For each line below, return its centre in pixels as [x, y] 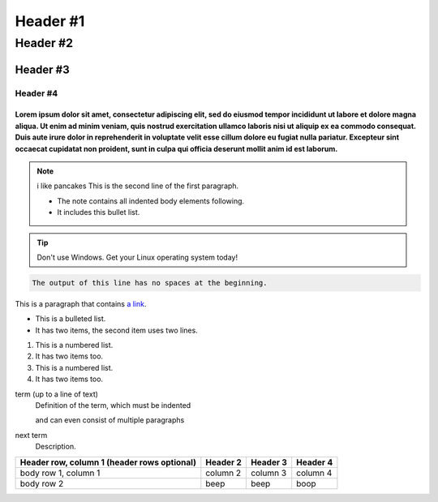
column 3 [268, 473]
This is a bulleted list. [71, 319]
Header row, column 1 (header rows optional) [108, 462]
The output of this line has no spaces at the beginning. [150, 283]
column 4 [314, 473]
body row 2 [42, 483]
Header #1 [50, 21]
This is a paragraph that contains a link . [81, 303]
